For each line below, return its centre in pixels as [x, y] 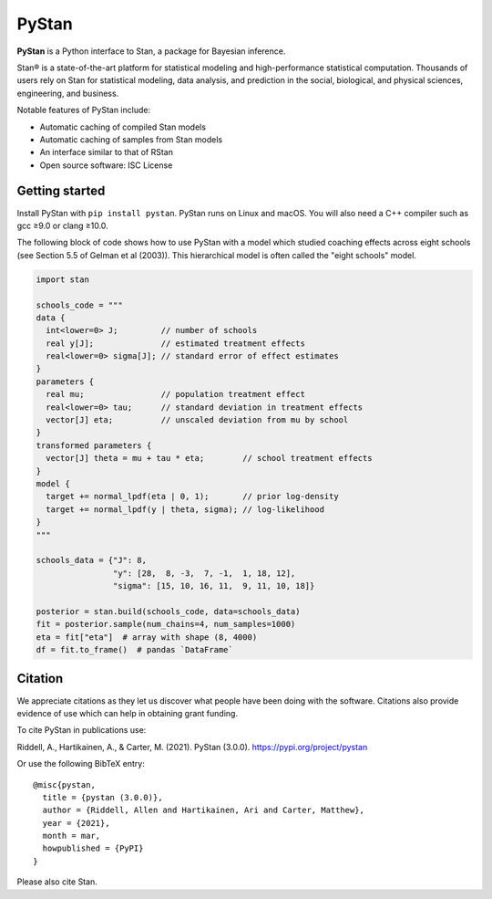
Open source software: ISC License [106, 165]
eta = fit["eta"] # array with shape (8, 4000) [147, 637]
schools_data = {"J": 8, [92, 560]
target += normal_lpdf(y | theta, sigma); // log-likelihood [185, 509]
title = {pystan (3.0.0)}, [102, 797]
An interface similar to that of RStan [106, 152]
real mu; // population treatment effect [175, 394]
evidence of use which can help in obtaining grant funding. [128, 713]
